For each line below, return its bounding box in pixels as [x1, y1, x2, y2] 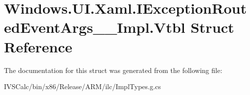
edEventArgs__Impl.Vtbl [4, 17, 185, 37]
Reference [4, 36, 72, 56]
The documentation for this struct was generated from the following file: [4, 65, 222, 75]
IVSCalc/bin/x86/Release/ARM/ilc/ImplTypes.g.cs [4, 81, 161, 92]
